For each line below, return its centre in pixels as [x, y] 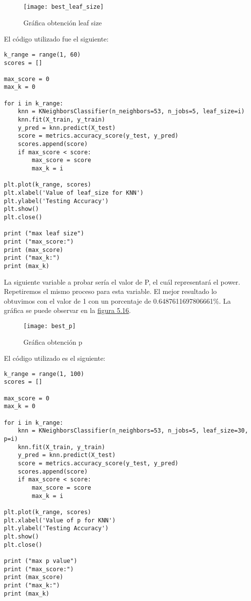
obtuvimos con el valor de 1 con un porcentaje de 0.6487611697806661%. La [117, 300]
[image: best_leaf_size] [64, 7]
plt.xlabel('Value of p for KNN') [60, 520]
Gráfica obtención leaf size [63, 22]
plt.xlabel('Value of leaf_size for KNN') [74, 193]
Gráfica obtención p [53, 342]
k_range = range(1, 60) [42, 54]
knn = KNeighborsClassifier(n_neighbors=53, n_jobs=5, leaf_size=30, [133, 431]
